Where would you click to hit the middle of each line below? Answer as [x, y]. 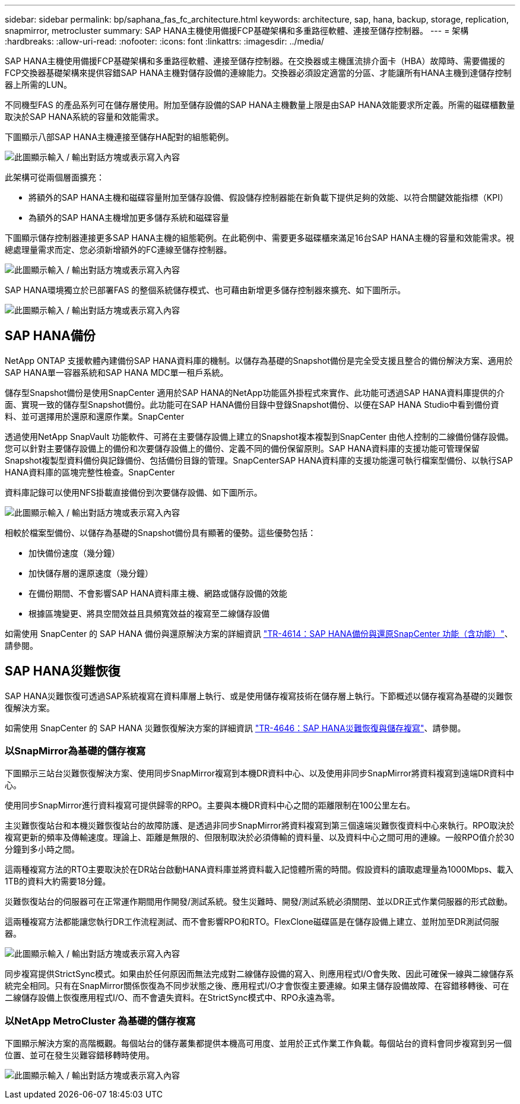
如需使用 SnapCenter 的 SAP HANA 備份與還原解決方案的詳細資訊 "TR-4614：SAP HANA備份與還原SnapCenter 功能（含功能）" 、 [259, 633]
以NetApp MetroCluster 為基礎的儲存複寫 [100, 1021]
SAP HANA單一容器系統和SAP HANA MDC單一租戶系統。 [117, 372]
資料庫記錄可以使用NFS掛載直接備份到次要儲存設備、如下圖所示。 [134, 492]
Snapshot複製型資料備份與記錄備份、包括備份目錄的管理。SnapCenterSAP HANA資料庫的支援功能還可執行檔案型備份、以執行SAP [259, 460]
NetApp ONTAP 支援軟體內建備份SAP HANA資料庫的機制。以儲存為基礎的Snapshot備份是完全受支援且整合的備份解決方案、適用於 [259, 360]
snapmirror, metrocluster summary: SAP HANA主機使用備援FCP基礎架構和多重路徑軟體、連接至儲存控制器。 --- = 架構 [237, 31]
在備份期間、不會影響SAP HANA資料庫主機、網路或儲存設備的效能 [158, 593]
